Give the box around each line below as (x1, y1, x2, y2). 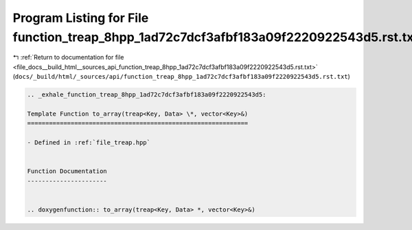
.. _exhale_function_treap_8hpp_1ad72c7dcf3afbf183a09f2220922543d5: (27, 91, 266, 99)
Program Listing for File (12, 10, 149, 25)
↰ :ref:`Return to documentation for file (12, 53, 124, 62)
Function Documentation (27, 168, 108, 175)
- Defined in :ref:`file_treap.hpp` (27, 139, 151, 146)
